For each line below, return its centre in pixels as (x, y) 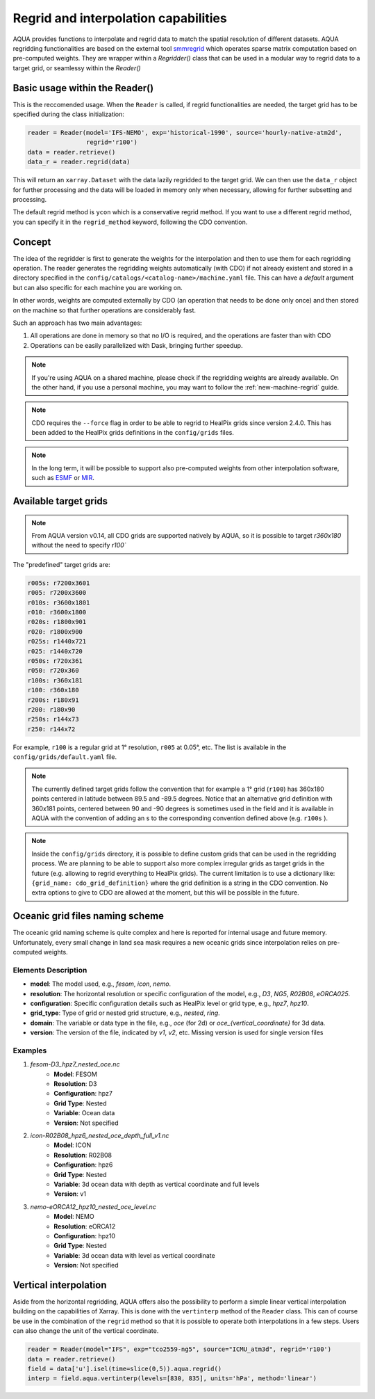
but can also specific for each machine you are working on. (98, 287)
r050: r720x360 (53, 671)
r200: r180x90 (51, 709)
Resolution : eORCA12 (85, 1226)
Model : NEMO (74, 1217)
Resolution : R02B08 (83, 1155)
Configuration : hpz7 (83, 1094)
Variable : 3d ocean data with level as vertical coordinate (134, 1255)
